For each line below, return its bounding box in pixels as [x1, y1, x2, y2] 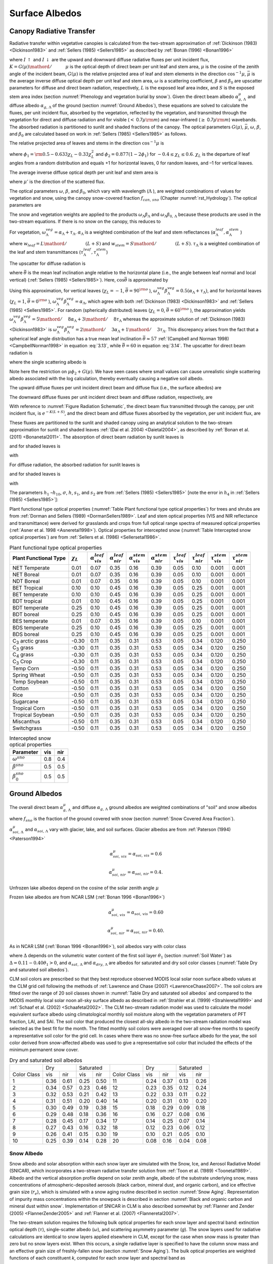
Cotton [12, 685, 29, 692]
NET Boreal [12, 571, 40, 578]
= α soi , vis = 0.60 [126, 909, 164, 916]
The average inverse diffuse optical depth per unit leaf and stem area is [9, 169, 159, 175]
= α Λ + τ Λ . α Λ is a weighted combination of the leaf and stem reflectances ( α [54, 229, 216, 237]
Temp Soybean [12, 678, 49, 685]
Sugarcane [12, 698, 39, 705]
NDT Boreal [12, 577, 40, 584]
